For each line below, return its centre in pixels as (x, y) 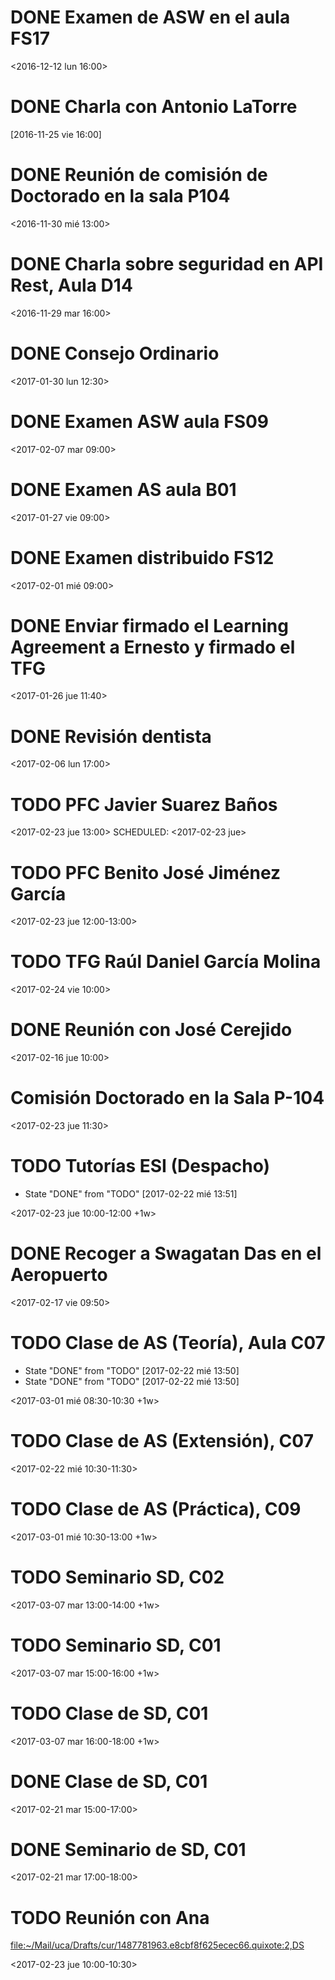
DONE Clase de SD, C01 (109, 1781)
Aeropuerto (59, 1275)
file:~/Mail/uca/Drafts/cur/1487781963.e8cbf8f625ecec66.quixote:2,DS (157, 1945)
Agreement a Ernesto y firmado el (153, 647)
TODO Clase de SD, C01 (109, 1713)
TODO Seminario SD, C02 (117, 1577)
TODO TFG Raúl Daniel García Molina (166, 962)
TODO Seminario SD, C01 (116, 1645)
